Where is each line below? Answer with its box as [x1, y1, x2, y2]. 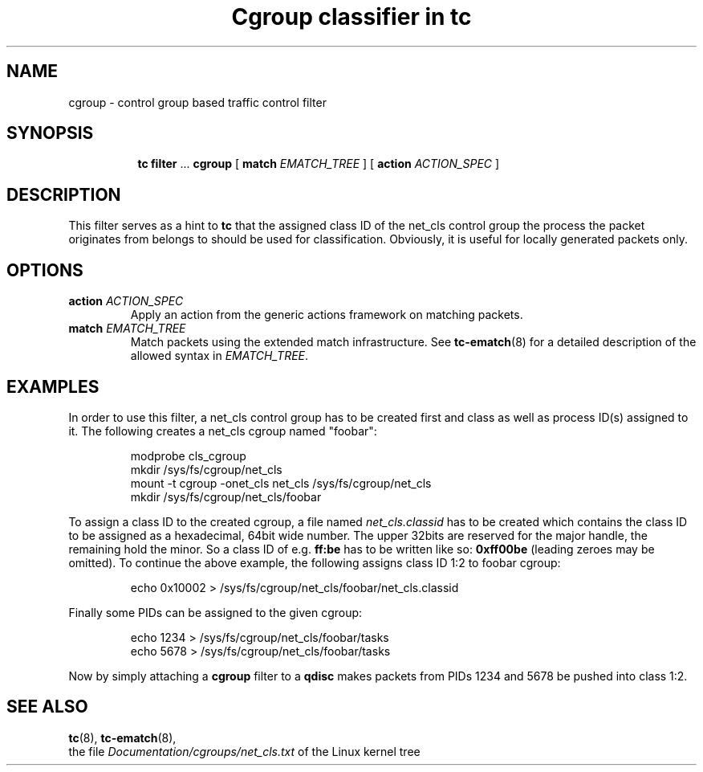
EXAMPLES [6, 376, 100, 397]
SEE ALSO [6, 696, 88, 717]
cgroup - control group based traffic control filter [68, 95, 327, 109]
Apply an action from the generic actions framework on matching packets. [130, 308, 523, 322]
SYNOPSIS [6, 123, 94, 144]
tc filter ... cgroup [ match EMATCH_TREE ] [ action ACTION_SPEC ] [137, 157, 500, 171]
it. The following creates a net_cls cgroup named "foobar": [68, 423, 377, 438]
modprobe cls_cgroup [130, 448, 246, 463]
